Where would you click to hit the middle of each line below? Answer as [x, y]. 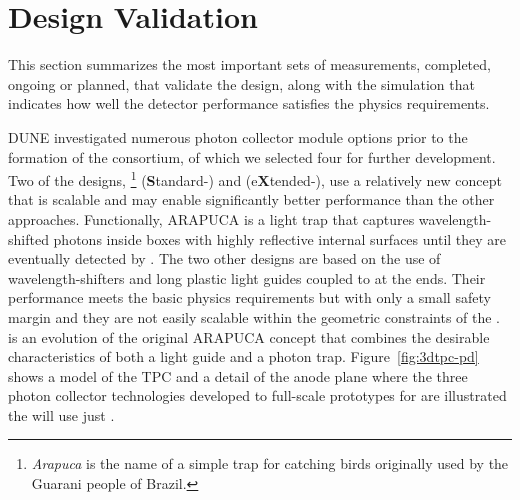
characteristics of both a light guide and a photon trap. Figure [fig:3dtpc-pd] [243, 356]
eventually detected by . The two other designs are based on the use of [224, 258]
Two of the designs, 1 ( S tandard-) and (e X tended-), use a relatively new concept [255, 178]
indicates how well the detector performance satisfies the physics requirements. [249, 103]
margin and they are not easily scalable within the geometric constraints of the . [254, 316]
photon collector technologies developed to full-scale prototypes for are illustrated [257, 395]
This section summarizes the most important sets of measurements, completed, [249, 64]
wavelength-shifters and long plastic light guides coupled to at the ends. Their [247, 277]
